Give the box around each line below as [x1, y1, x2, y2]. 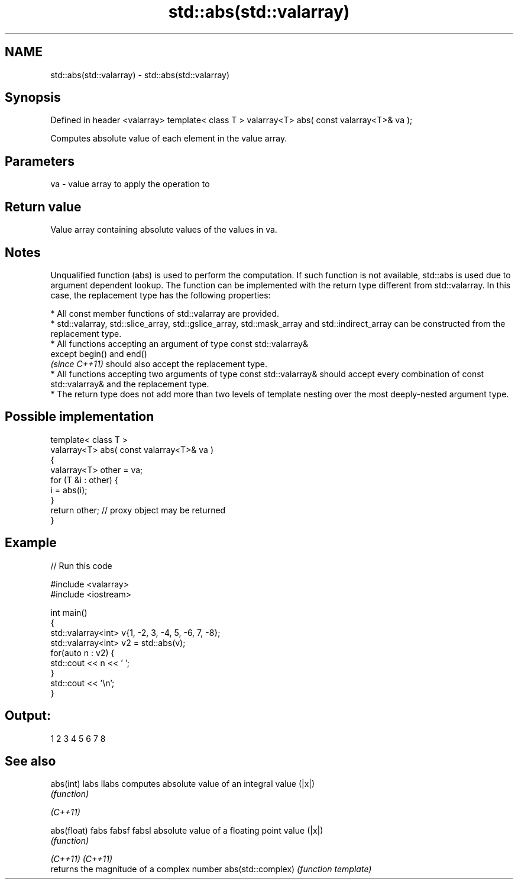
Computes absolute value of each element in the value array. [50, 133, 287, 144]
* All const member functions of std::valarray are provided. [50, 308, 280, 319]
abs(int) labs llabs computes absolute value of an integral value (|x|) [50, 779, 315, 789]
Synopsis [5, 90, 61, 105]
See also [5, 753, 56, 769]
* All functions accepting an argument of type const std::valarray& [50, 338, 308, 349]
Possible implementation [5, 409, 154, 425]
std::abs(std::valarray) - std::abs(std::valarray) [50, 69, 230, 80]
